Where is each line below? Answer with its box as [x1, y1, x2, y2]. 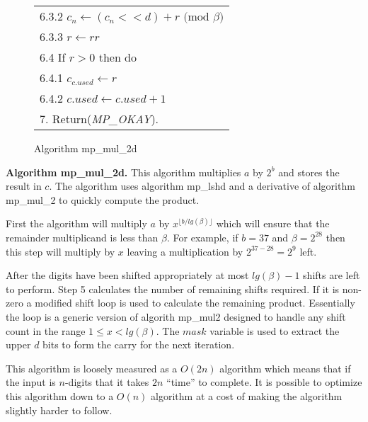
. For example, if [166, 229, 238, 244]
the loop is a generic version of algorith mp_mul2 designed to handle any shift [6, 309, 346, 324]
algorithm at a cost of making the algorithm [151, 388, 343, 403]
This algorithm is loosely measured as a [6, 360, 178, 375]
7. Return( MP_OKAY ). [40, 110, 159, 127]
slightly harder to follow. [6, 402, 113, 417]
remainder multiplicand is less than [6, 229, 159, 244]
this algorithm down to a [6, 388, 114, 403]
